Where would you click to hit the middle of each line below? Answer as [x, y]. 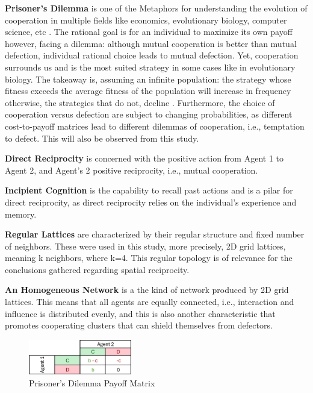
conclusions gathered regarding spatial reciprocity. [97, 269]
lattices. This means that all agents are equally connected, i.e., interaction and [150, 302]
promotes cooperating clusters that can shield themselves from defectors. [139, 325]
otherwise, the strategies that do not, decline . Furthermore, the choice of [140, 102]
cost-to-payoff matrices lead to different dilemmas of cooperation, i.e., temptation [155, 126]
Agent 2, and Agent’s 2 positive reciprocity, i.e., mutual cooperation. [132, 170]
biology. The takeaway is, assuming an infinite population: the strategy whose [148, 79]
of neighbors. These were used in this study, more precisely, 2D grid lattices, [145, 246]
